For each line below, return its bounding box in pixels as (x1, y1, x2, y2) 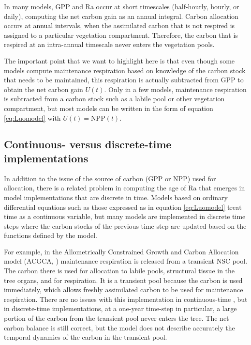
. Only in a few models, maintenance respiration (104, 84, 247, 94)
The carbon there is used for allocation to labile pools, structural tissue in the (4, 266, 235, 276)
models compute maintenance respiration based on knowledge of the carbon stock (4, 65, 246, 75)
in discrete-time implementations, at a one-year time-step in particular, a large (4, 303, 237, 314)
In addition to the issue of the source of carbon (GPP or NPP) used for (4, 173, 216, 183)
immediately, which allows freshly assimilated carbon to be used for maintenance (4, 284, 243, 295)
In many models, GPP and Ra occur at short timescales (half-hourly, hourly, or (4, 1, 239, 11)
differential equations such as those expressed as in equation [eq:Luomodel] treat (4, 202, 242, 212)
